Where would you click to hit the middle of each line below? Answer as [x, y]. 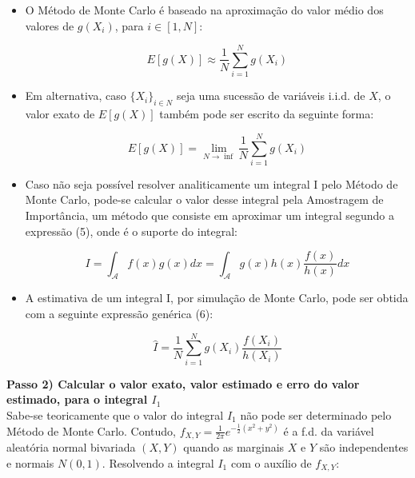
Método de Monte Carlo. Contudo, [92, 430]
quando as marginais [234, 447]
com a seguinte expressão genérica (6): [119, 314]
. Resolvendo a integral [158, 462]
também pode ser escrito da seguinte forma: [267, 114]
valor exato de [60, 114]
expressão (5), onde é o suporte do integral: [131, 231]
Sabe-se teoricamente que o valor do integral [115, 414]
